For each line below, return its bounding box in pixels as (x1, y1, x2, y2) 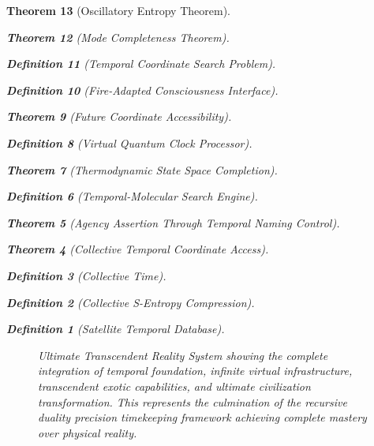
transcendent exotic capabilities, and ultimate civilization (38, 377, 311, 394)
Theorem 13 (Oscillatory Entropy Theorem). (6, 2, 230, 18)
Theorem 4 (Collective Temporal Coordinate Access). (6, 241, 269, 257)
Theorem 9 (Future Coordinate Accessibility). (6, 108, 232, 125)
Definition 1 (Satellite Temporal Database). (6, 320, 225, 337)
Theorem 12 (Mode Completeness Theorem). (6, 28, 230, 45)
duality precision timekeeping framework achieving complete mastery (38, 409, 367, 425)
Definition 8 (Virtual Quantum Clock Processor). (6, 134, 252, 151)
